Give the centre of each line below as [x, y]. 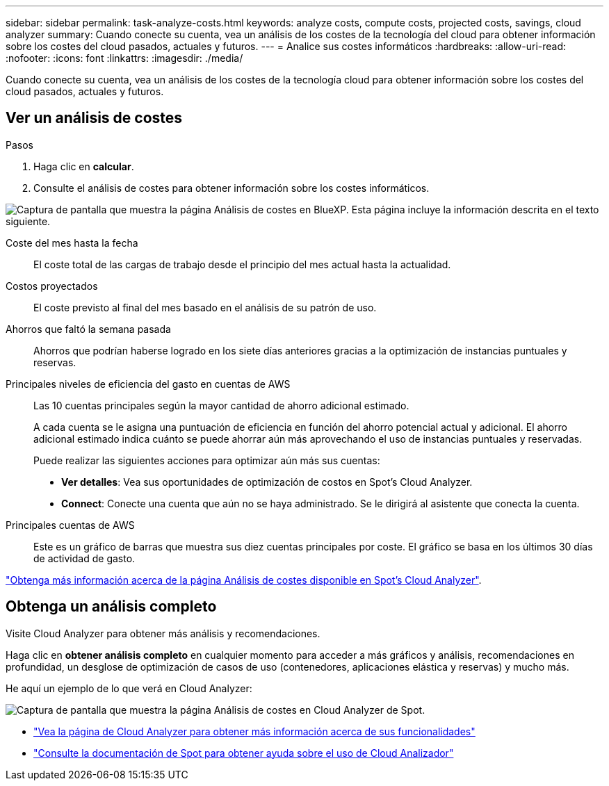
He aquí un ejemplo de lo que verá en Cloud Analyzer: [129, 688]
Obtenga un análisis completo [111, 607]
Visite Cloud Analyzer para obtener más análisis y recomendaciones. [163, 633]
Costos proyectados [52, 286]
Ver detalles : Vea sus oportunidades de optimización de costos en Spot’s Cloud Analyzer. [267, 482]
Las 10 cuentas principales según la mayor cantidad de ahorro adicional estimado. [221, 405]
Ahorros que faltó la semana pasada [88, 329]
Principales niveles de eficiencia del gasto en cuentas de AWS [148, 384]
